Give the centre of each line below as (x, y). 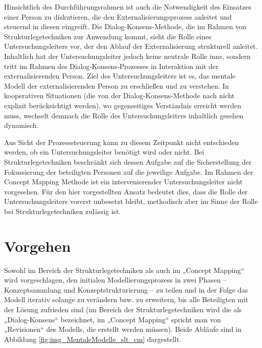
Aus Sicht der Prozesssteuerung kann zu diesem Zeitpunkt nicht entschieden (121, 142)
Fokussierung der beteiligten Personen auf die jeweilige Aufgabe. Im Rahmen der (129, 171)
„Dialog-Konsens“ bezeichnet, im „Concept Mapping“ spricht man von (113, 319)
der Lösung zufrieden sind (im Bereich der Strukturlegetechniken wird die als (123, 309)
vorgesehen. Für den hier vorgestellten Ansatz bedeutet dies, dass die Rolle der (126, 191)
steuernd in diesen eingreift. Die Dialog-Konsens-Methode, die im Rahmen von (125, 26)
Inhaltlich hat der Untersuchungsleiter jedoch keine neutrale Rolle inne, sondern (127, 56)
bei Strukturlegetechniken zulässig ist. (62, 211)
